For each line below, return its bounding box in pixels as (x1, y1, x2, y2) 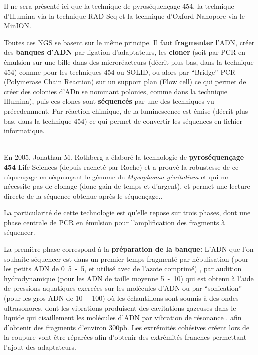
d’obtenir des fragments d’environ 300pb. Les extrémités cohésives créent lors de (4, 322, 249, 332)
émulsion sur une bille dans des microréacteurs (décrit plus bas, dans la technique (4, 56, 254, 67)
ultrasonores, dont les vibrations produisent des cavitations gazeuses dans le (4, 302, 236, 313)
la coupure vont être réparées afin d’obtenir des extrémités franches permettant (4, 332, 247, 342)
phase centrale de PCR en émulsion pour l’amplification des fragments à (4, 217, 225, 227)
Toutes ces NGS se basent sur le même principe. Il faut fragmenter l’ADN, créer (4, 37, 255, 47)
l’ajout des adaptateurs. (4, 342, 76, 352)
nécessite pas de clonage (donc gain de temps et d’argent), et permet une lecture (4, 181, 250, 191)
